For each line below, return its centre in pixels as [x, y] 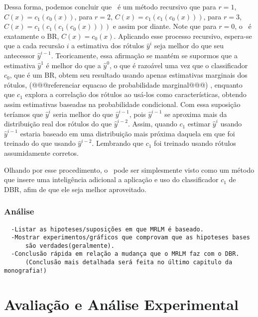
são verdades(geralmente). [70, 246]
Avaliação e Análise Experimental [121, 304]
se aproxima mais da [196, 114]
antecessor [20, 55]
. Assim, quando [152, 124]
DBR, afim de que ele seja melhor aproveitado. [75, 189]
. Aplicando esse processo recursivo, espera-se [183, 36]
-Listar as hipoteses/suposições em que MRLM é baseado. [107, 229]
